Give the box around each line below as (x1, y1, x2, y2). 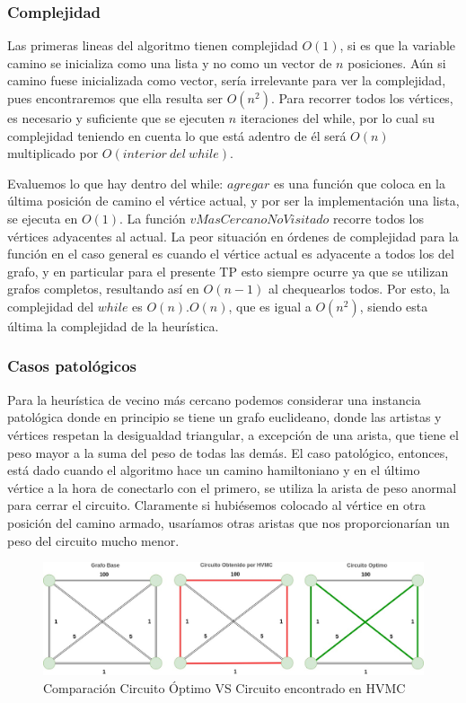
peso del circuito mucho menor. (7, 531, 180, 549)
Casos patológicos (7, 355, 137, 377)
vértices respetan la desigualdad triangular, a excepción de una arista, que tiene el (7, 425, 459, 444)
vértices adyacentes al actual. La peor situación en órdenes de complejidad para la (7, 226, 459, 245)
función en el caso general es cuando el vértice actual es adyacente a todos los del (7, 244, 454, 263)
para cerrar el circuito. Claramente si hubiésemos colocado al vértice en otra (7, 496, 426, 514)
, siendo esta (359, 296, 428, 315)
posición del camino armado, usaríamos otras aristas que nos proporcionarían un (7, 513, 450, 532)
